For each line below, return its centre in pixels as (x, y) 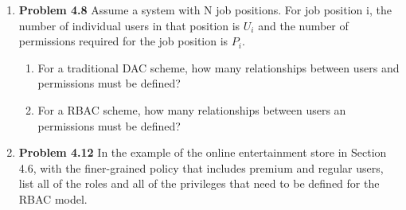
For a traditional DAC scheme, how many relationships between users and (219, 67)
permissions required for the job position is (123, 41)
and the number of (303, 25)
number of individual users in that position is (129, 25)
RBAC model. (53, 198)
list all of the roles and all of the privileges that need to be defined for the (199, 183)
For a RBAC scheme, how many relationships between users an (192, 109)
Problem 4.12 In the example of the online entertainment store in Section (203, 152)
